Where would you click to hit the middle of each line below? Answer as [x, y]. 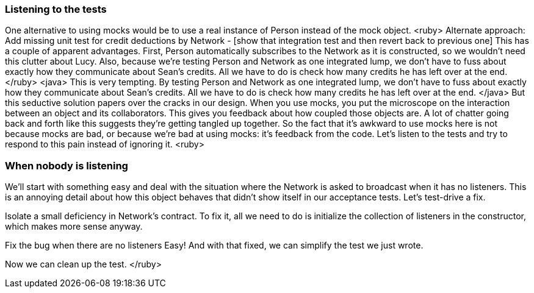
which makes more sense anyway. [74, 227]
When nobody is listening [67, 165]
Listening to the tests [56, 9]
